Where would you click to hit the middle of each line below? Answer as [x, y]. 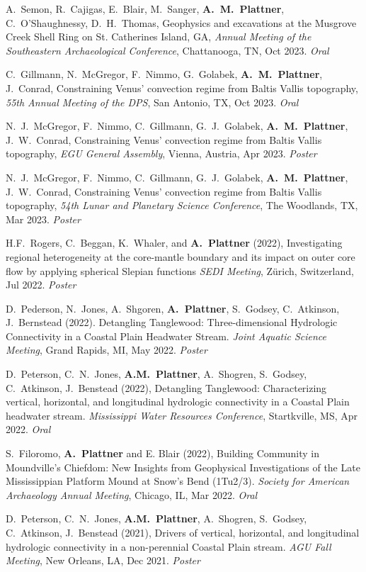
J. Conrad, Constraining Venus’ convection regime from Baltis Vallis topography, [182, 88]
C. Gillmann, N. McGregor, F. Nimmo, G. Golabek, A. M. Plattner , [164, 74]
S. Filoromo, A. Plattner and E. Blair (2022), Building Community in [162, 453]
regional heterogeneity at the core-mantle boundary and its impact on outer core [181, 256]
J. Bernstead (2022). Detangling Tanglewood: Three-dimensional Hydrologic [172, 322]
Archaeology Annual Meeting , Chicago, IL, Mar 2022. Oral [132, 494]
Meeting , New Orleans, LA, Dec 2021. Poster [103, 560]
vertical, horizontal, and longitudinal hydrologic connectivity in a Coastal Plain [178, 402]
